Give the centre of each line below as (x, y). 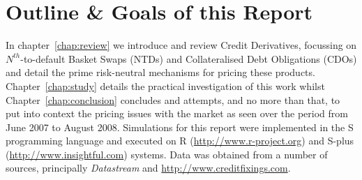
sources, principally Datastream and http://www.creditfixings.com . (148, 168)
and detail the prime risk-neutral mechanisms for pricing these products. (160, 72)
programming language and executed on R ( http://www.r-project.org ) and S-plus (180, 141)
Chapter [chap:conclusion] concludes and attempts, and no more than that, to (173, 99)
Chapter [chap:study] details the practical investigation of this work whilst (165, 85)
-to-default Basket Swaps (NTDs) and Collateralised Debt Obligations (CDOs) (189, 58)
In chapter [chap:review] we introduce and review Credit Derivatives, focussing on (181, 45)
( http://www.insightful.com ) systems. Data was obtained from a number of (167, 154)
